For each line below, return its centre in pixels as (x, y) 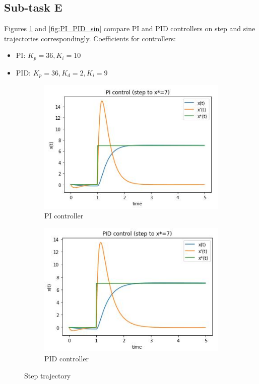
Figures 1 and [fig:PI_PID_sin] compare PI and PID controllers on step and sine (130, 28)
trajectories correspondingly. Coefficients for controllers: (90, 38)
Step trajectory (48, 375)
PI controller (64, 216)
